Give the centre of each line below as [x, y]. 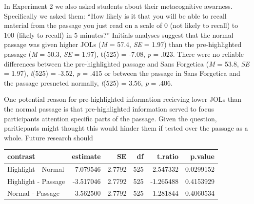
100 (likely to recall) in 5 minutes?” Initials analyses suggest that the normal [119, 34]
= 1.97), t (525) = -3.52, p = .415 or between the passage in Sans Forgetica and [122, 73]
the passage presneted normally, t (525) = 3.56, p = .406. [88, 82]
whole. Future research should [49, 137]
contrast [21, 156]
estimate [86, 156]
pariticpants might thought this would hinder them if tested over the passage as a [126, 128]
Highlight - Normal [36, 169]
